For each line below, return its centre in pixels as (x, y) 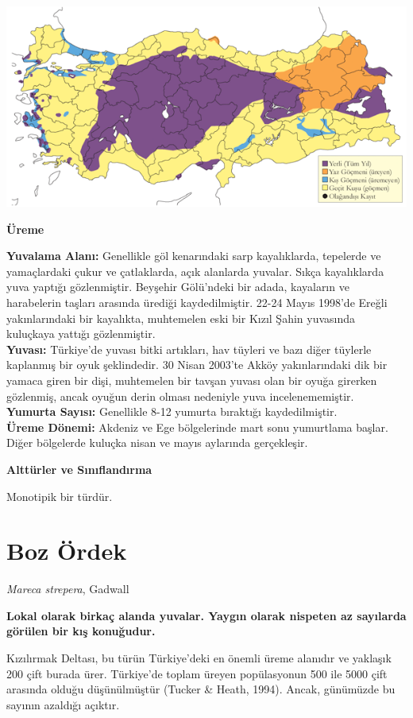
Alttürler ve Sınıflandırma (79, 469)
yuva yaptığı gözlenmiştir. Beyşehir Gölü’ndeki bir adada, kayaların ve (178, 287)
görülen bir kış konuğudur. (81, 631)
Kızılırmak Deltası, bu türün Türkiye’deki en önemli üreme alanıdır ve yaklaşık (199, 658)
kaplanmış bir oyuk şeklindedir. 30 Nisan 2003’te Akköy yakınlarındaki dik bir (197, 365)
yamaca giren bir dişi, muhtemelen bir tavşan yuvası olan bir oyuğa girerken (192, 380)
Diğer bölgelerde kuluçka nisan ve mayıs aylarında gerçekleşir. (157, 442)
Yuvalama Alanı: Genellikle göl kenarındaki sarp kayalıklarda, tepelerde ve (194, 256)
